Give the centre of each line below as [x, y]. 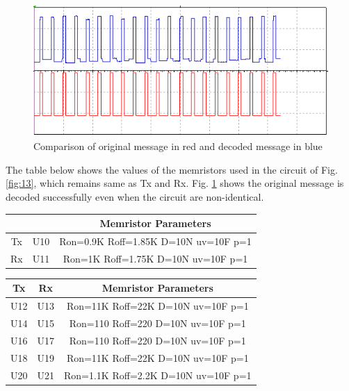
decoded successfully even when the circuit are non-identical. [135, 196]
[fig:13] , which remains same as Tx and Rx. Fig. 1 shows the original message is [175, 183]
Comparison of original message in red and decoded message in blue [178, 146]
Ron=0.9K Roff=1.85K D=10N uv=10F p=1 [155, 241]
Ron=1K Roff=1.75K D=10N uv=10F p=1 [155, 258]
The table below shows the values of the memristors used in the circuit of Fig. [172, 169]
